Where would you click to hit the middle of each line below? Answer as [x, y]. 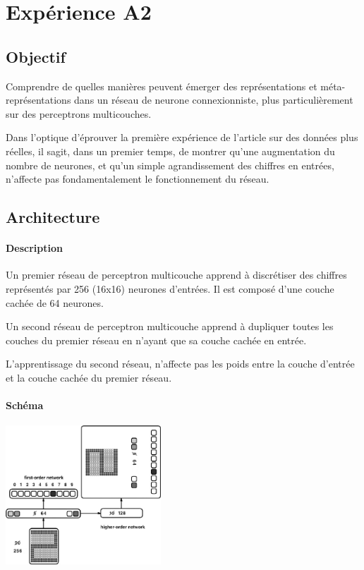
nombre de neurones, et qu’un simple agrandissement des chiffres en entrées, [170, 165]
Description [35, 248]
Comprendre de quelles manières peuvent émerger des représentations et [162, 86]
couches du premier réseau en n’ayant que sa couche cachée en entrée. [156, 340]
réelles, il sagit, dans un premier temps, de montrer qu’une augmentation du [170, 151]
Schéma [25, 405]
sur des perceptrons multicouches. [79, 113]
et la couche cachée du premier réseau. [89, 377]
